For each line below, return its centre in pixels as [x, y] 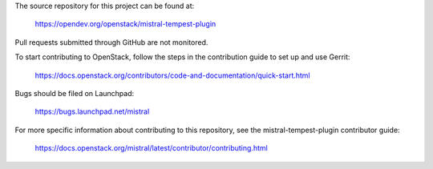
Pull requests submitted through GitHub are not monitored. [111, 42]
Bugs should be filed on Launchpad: [75, 93]
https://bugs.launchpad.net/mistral [92, 111]
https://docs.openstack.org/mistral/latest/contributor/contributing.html [151, 148]
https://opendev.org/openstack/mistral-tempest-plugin [125, 24]
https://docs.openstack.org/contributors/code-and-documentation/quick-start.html [172, 75]
